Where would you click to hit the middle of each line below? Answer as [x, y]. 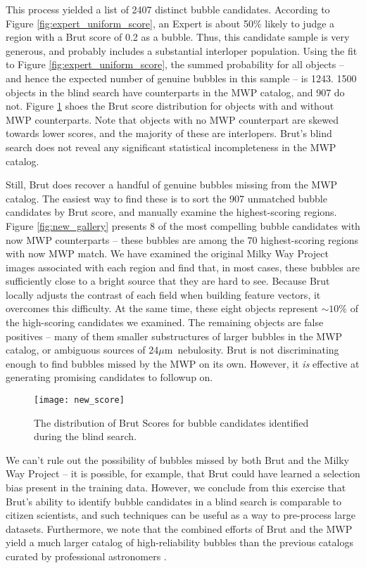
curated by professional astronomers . [86, 556]
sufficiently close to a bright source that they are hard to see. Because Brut [168, 281]
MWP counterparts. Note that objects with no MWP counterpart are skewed [172, 119]
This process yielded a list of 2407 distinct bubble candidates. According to [168, 9]
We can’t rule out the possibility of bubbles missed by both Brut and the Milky [177, 459]
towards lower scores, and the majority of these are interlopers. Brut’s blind [169, 133]
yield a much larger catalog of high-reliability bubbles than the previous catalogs [179, 542]
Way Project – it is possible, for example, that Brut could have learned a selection [183, 473]
